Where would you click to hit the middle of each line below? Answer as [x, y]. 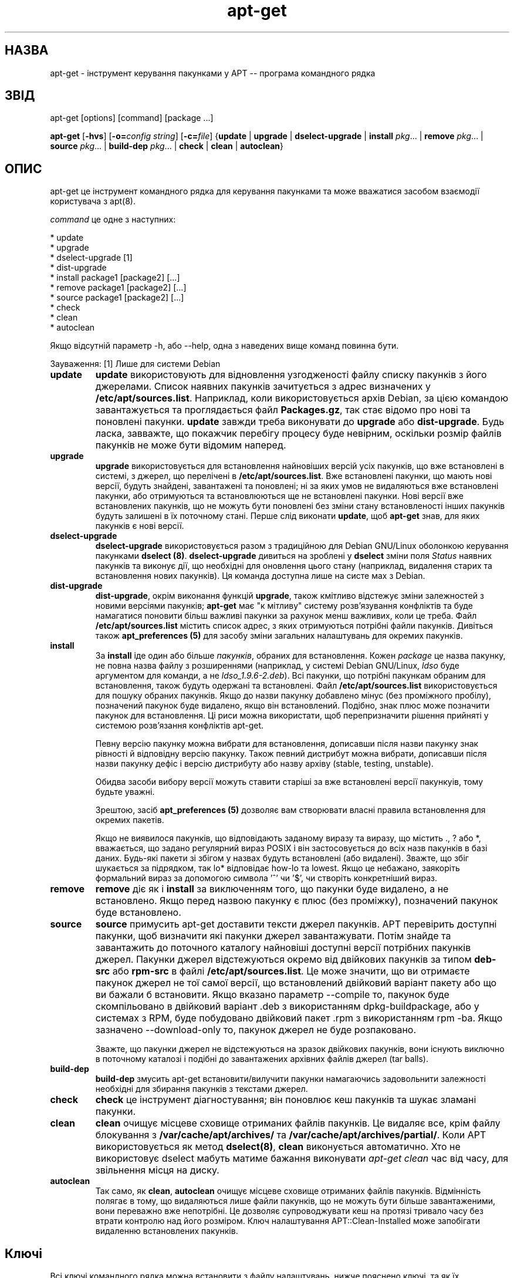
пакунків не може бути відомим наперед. [191, 445]
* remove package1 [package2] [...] [118, 288]
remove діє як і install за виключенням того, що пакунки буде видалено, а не [272, 889]
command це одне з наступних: [113, 220]
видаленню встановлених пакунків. [167, 1231]
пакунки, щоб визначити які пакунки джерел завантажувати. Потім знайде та [273, 936]
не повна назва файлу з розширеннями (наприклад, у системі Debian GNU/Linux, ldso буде [277, 666]
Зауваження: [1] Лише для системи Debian [135, 364]
